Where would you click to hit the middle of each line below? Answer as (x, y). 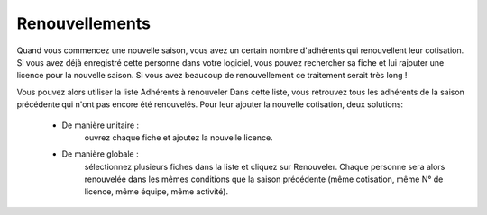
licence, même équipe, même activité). (156, 192)
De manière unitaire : (101, 125)
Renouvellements (83, 23)
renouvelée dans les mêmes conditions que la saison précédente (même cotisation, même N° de (264, 179)
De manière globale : (100, 154)
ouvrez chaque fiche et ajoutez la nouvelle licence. (179, 137)
